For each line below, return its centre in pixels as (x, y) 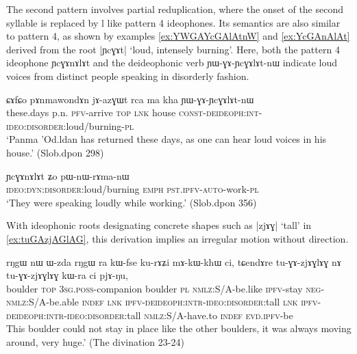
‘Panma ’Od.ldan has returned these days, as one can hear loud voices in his (167, 139)
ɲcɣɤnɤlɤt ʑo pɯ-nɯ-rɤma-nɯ (68, 175)
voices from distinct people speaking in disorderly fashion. (128, 76)
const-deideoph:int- (220, 112)
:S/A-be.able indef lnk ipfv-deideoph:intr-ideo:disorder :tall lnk (162, 302)
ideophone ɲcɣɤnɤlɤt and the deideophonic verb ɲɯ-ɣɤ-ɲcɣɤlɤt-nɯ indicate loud (172, 63)
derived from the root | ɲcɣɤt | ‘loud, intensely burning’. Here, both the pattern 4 (173, 49)
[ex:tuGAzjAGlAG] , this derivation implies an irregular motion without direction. (177, 238)
